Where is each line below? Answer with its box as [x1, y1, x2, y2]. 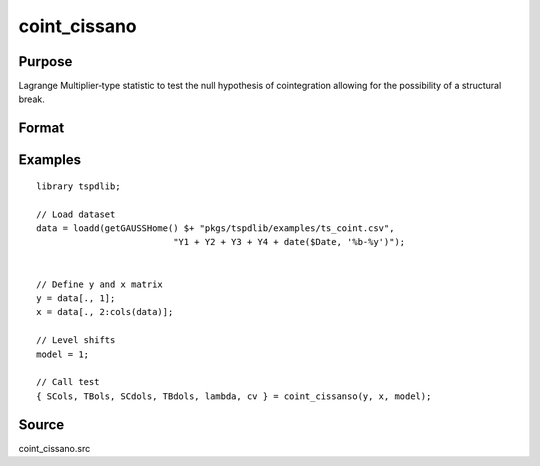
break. [18, 93, 45, 105]
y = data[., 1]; [36, 293, 116, 304]
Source [18, 416, 65, 433]
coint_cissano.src [18, 442, 91, 454]
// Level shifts [36, 335, 116, 346]
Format [18, 120, 65, 137]
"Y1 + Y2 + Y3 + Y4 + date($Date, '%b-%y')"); [173, 236, 406, 248]
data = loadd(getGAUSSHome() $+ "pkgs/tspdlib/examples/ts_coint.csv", [36, 223, 395, 234]
